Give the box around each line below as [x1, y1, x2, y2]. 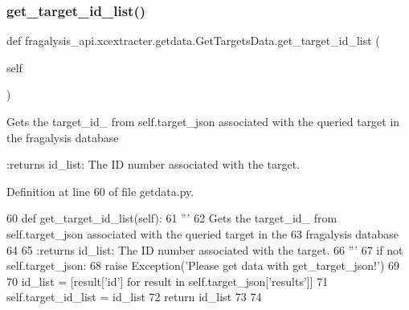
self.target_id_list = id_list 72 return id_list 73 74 [6, 288, 262, 305]
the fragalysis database [6, 128, 119, 145]
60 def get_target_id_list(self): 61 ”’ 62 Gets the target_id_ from [6, 210, 337, 226]
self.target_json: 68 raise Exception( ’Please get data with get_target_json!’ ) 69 [6, 257, 399, 274]
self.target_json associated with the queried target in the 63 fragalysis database [6, 225, 399, 242]
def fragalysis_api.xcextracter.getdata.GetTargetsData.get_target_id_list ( [6, 32, 380, 49]
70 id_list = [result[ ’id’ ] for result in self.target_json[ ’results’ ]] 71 [6, 272, 329, 289]
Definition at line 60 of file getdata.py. [6, 182, 194, 199]
